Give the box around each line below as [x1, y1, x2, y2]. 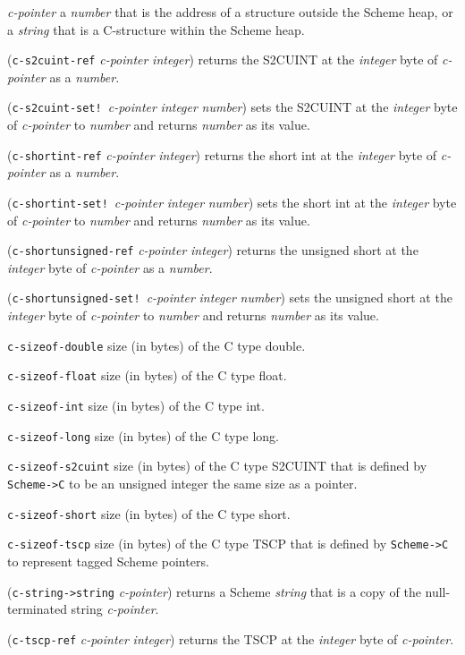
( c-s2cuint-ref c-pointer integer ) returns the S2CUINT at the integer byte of [7, 50, 438, 69]
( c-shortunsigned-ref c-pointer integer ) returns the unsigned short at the [7, 241, 418, 259]
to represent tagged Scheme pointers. [7, 551, 209, 570]
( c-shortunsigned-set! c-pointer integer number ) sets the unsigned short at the [7, 288, 452, 307]
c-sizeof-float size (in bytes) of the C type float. [7, 366, 287, 385]
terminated [7, 600, 67, 618]
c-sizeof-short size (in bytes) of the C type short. [7, 504, 291, 523]
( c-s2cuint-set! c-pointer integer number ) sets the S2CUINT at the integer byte [7, 98, 458, 116]
